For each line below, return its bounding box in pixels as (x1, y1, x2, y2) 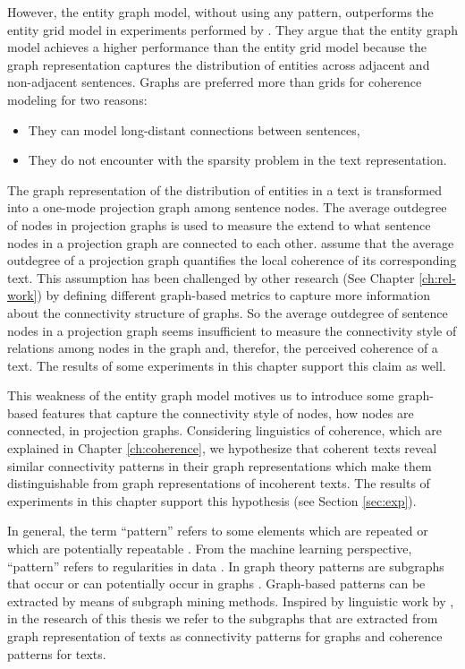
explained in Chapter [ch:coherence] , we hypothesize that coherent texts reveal (7, 439, 437, 458)
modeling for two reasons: (7, 90, 148, 108)
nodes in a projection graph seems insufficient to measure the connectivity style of (7, 321, 457, 339)
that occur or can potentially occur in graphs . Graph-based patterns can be (7, 574, 426, 593)
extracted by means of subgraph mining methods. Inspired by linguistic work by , (7, 591, 454, 610)
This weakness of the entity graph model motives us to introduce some (7, 386, 394, 405)
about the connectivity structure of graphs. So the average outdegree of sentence (7, 303, 448, 322)
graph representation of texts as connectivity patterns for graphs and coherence (7, 627, 443, 645)
